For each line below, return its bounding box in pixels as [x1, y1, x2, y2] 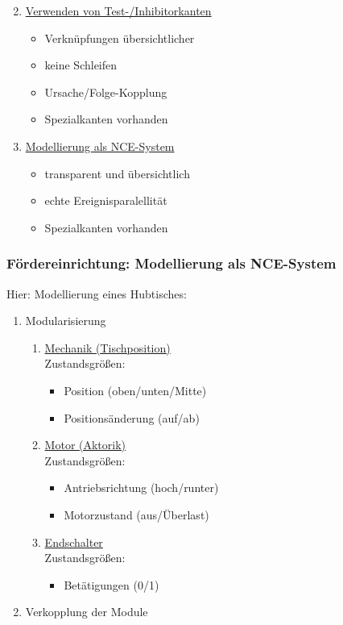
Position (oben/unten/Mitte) [64, 381, 207, 398]
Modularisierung [25, 312, 106, 329]
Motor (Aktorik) [44, 436, 126, 453]
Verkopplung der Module [25, 603, 148, 620]
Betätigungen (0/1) [64, 576, 159, 593]
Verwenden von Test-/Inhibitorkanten [25, 2, 212, 19]
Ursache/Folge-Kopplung [44, 83, 167, 100]
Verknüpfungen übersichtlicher [44, 29, 195, 46]
